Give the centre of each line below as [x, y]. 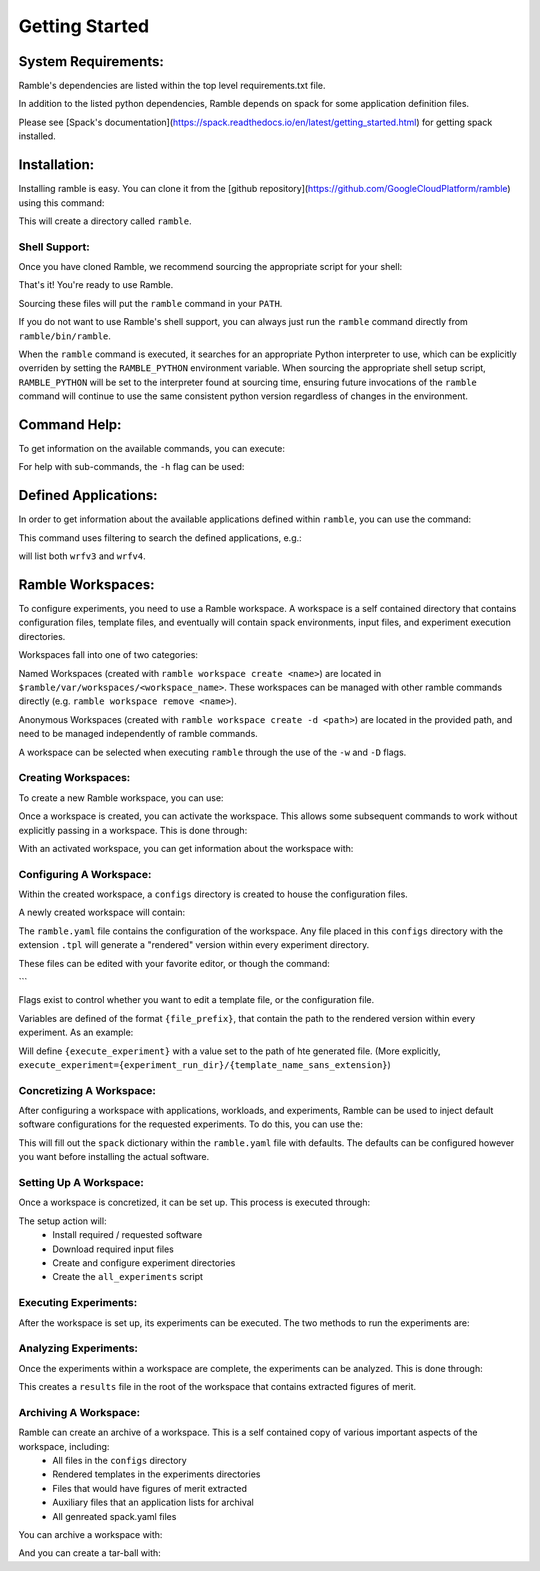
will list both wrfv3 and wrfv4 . [82, 556]
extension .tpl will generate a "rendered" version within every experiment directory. [194, 945]
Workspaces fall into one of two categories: [108, 655]
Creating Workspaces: [74, 778]
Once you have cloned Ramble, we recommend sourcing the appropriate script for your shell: [210, 267]
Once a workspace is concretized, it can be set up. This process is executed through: [194, 1202]
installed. [37, 136]
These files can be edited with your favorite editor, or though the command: [174, 963]
